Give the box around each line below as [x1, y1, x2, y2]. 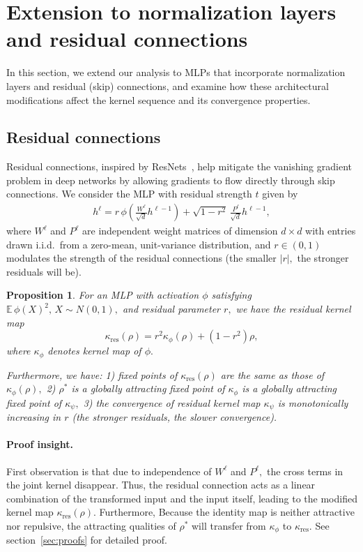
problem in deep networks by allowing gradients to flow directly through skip [6, 172, 335, 187]
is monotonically [277, 395, 348, 410]
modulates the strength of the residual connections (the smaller [6, 251, 277, 265]
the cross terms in [266, 463, 343, 478]
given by [262, 186, 298, 201]
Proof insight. [6, 437, 73, 452]
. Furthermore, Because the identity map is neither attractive [93, 505, 355, 519]
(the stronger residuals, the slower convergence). [72, 410, 277, 424]
